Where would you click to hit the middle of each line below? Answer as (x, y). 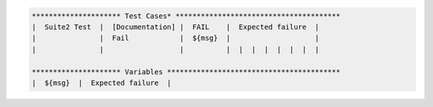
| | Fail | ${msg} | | (176, 38)
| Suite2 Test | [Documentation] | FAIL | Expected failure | (176, 27)
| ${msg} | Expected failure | (101, 83)
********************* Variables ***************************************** (186, 71)
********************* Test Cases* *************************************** (186, 16)
